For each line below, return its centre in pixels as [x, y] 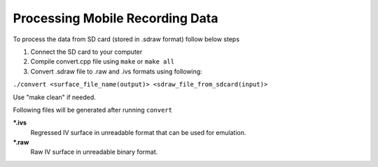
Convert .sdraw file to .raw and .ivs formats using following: [116, 71]
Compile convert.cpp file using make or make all [103, 61]
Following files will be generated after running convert [93, 110]
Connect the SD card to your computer [86, 52]
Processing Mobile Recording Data [115, 18]
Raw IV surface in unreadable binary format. [94, 152]
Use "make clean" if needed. [54, 97]
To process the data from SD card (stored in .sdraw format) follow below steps [126, 39]
